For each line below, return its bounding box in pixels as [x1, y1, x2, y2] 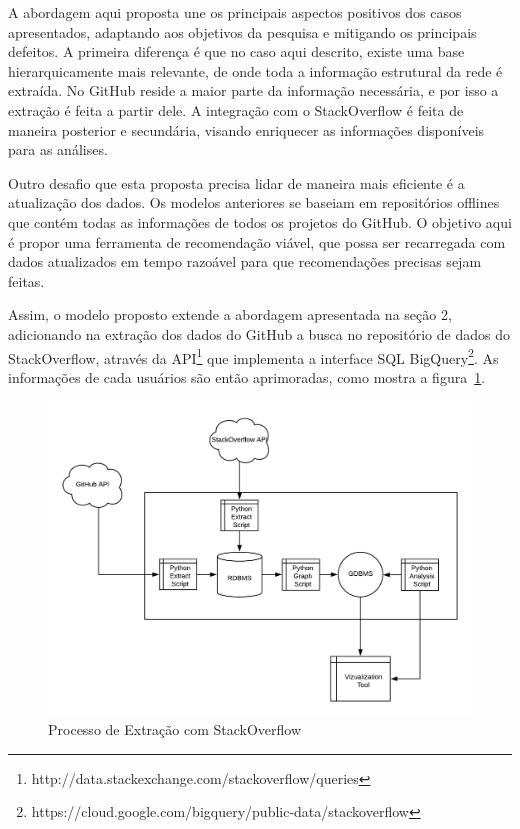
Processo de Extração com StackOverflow [48, 719, 302, 740]
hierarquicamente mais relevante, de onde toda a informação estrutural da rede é [8, 60, 503, 81]
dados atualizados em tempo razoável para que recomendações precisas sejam [8, 251, 482, 272]
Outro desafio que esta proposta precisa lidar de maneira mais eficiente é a [8, 172, 465, 193]
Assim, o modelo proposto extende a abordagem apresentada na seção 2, [8, 304, 452, 325]
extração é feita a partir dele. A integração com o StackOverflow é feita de [8, 99, 464, 120]
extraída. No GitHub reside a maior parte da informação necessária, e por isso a [8, 80, 499, 101]
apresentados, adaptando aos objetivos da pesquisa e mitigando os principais [8, 21, 477, 42]
